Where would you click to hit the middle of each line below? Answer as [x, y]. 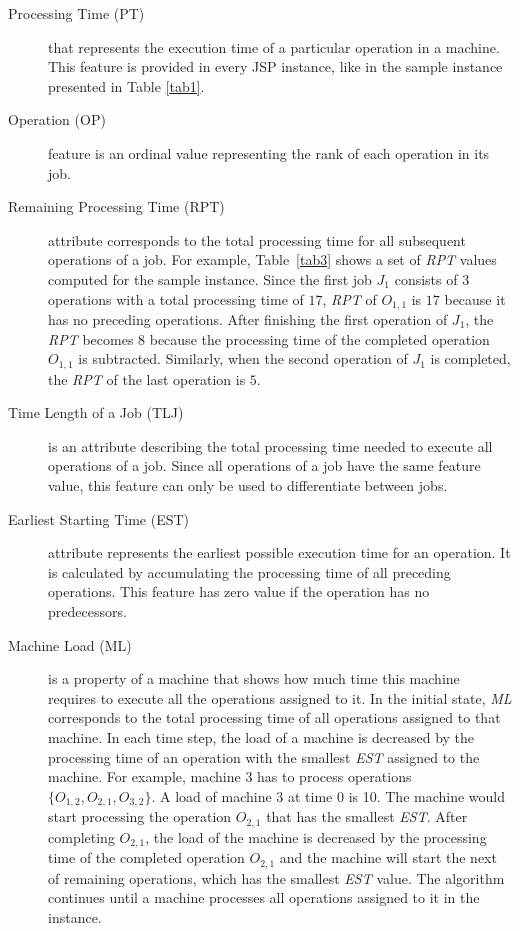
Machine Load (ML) [70, 644]
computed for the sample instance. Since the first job [210, 278]
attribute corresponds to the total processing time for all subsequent [257, 239]
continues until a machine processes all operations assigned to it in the [264, 897]
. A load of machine [211, 795]
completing [81, 836]
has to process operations [334, 776]
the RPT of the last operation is [147, 378]
